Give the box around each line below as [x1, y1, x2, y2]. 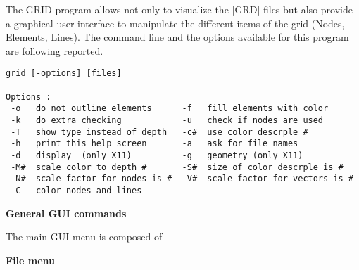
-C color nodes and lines [11, 185, 142, 195]
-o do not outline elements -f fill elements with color [11, 103, 329, 114]
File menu [6, 252, 56, 267]
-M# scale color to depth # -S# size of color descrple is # [11, 162, 344, 172]
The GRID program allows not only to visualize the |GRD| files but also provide [6, 2, 353, 16]
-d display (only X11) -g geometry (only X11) [11, 150, 303, 160]
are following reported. [6, 43, 103, 58]
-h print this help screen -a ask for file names [11, 139, 298, 149]
